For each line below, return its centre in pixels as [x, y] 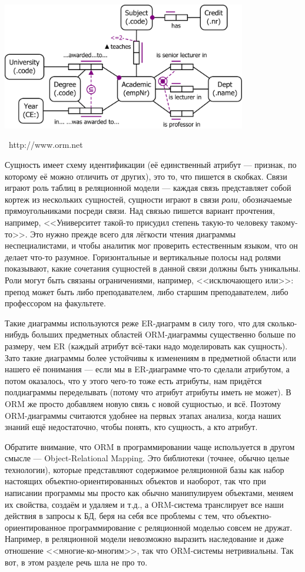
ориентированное [35, 527]
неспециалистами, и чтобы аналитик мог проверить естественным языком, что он [151, 245]
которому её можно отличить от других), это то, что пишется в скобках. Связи [146, 176]
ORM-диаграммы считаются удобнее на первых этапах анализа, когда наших [143, 415]
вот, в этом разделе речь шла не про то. [76, 562]
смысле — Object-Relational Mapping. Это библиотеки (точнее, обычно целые [147, 458]
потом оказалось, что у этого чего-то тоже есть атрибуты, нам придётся [133, 380]
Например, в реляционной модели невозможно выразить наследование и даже [144, 539]
